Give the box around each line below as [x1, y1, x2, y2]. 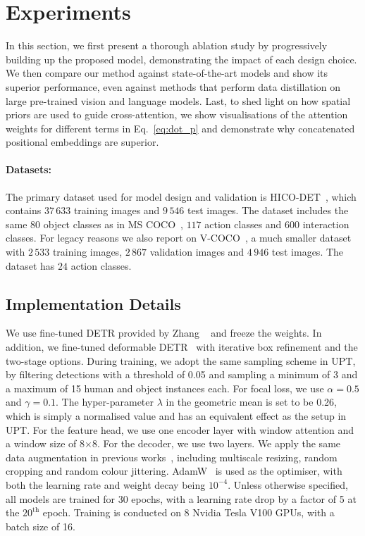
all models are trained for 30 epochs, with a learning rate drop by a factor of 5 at [6, 491, 357, 506]
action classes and [204, 216, 282, 231]
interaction [302, 216, 349, 231]
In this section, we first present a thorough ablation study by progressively [6, 38, 328, 53]
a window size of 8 [6, 436, 85, 451]
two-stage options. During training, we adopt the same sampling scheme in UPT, [6, 353, 356, 368]
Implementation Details [6, 292, 181, 314]
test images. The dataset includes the [187, 203, 349, 218]
